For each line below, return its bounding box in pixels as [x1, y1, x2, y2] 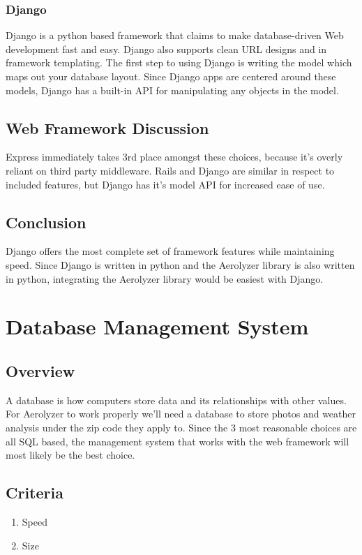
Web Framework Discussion [6, 117, 209, 138]
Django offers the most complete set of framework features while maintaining [6, 244, 335, 258]
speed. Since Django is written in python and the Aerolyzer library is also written [6, 257, 355, 272]
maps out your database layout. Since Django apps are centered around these [6, 69, 336, 83]
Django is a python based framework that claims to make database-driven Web [6, 28, 344, 43]
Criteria [6, 482, 63, 503]
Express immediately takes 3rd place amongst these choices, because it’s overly [6, 149, 343, 164]
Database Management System [6, 312, 309, 341]
